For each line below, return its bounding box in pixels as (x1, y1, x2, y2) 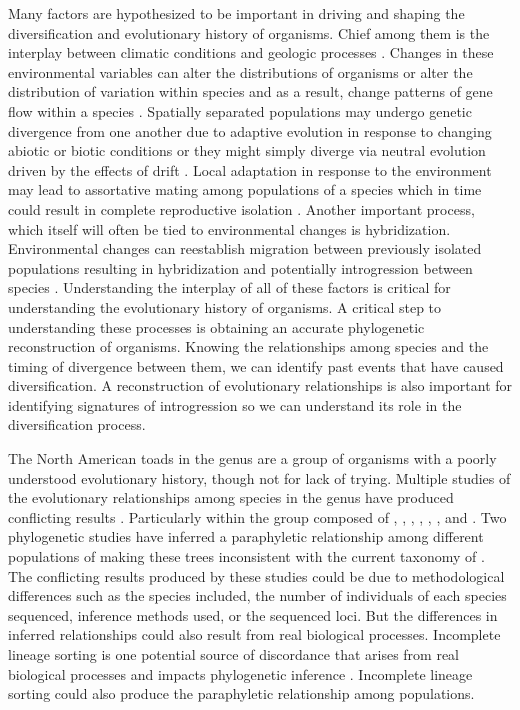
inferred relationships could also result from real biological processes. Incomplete (8, 624, 501, 645)
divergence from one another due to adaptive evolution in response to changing (8, 120, 492, 141)
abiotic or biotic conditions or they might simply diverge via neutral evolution (8, 140, 486, 161)
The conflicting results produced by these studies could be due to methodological (8, 565, 505, 586)
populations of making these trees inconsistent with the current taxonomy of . (8, 546, 485, 567)
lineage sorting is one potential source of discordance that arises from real (8, 644, 460, 664)
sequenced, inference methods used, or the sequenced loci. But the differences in (8, 604, 498, 625)
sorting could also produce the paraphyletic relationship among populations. (8, 683, 475, 704)
